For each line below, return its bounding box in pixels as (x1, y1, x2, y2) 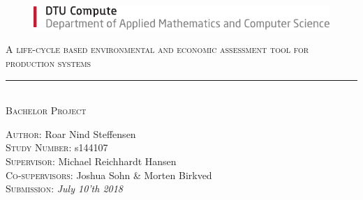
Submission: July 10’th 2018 (6, 181, 124, 196)
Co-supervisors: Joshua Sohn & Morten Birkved (6, 167, 212, 182)
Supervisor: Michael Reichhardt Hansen (6, 153, 177, 168)
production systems (6, 55, 91, 70)
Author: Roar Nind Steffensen (6, 126, 136, 141)
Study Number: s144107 (6, 140, 108, 155)
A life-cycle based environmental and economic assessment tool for (6, 42, 309, 56)
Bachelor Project (6, 103, 87, 118)
